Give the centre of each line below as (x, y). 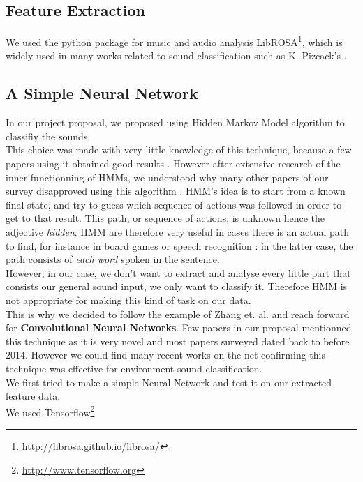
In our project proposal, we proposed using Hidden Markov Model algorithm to (175, 122)
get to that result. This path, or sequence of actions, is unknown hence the (165, 218)
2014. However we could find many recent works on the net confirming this (165, 355)
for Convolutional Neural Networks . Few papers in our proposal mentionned (179, 327)
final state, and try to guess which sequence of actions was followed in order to (174, 204)
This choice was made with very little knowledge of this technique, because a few (179, 150)
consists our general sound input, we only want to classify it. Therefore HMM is (177, 286)
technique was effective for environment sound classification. (134, 368)
